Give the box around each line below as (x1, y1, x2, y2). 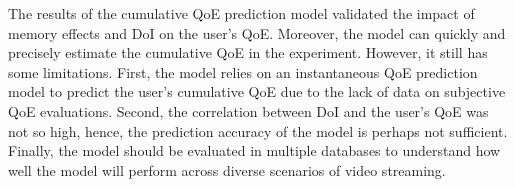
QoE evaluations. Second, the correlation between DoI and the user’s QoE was (8, 100, 489, 121)
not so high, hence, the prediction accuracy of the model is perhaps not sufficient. (8, 120, 508, 141)
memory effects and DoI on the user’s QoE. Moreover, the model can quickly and (8, 22, 506, 43)
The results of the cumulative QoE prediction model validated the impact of (8, 3, 475, 23)
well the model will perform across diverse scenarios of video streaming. (8, 159, 446, 180)
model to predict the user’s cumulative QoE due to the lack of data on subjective (8, 81, 506, 102)
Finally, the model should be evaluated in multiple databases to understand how (8, 140, 501, 161)
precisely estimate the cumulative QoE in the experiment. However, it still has (8, 42, 488, 63)
